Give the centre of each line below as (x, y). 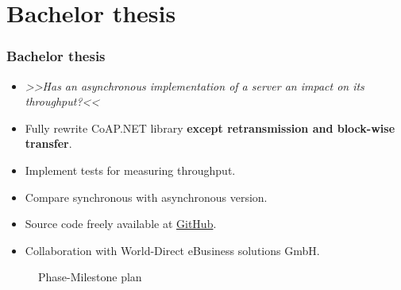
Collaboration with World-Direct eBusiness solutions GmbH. (172, 250)
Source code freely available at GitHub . (121, 224)
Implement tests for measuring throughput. (130, 170)
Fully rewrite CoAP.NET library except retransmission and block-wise (210, 128)
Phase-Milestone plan (90, 277)
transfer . (48, 143)
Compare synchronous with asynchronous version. (146, 197)
